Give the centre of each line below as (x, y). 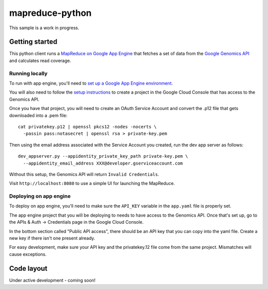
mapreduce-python (50, 13)
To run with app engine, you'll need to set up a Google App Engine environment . (91, 83)
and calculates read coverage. (40, 60)
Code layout (28, 268)
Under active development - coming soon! (52, 280)
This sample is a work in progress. (44, 28)
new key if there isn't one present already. (52, 238)
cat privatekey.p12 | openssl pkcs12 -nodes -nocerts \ (87, 127)
